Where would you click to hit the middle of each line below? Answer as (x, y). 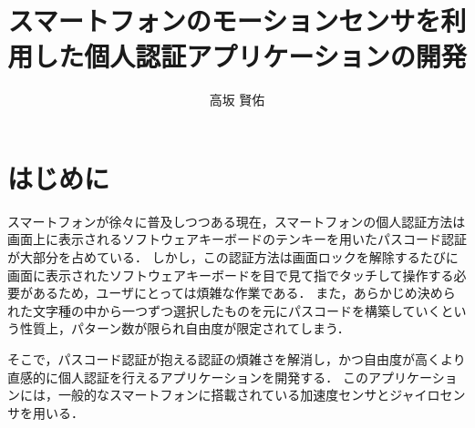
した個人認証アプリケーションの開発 (250, 56)
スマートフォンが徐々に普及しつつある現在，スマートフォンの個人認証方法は (237, 221)
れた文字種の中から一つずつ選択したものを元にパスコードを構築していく (224, 310)
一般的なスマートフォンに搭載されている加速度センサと (224, 395)
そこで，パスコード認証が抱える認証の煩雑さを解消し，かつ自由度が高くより (237, 359)
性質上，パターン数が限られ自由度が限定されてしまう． (185, 328)
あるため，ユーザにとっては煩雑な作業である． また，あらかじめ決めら (244, 293)
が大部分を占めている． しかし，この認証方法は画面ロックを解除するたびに (233, 257)
